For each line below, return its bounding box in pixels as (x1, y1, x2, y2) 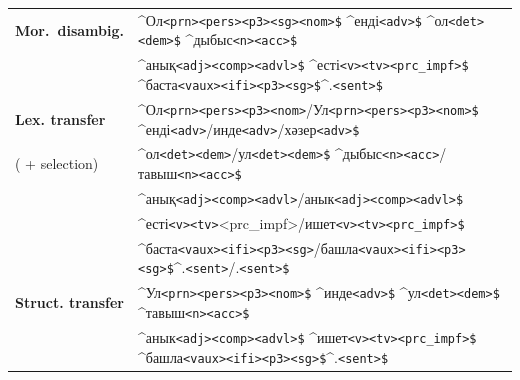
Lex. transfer (15, 108, 106, 129)
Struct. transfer (15, 292, 124, 313)
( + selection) (15, 153, 99, 174)
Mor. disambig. (15, 19, 124, 40)
